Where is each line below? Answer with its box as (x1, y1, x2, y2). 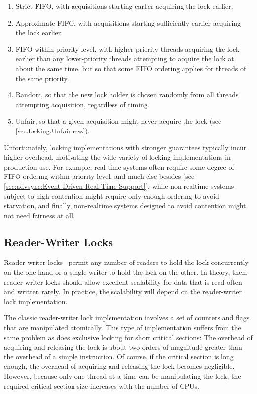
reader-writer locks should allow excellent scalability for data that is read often (4, 276, 242, 287)
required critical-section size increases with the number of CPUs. (4, 380, 199, 391)
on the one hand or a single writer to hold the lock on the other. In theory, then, (4, 267, 248, 277)
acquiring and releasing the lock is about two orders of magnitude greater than (4, 342, 242, 352)
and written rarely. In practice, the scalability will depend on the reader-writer (4, 286, 242, 297)
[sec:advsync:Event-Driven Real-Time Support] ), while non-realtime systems (4, 180, 234, 191)
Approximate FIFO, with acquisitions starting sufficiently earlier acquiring (15, 17, 241, 28)
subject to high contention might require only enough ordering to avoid (4, 190, 219, 201)
